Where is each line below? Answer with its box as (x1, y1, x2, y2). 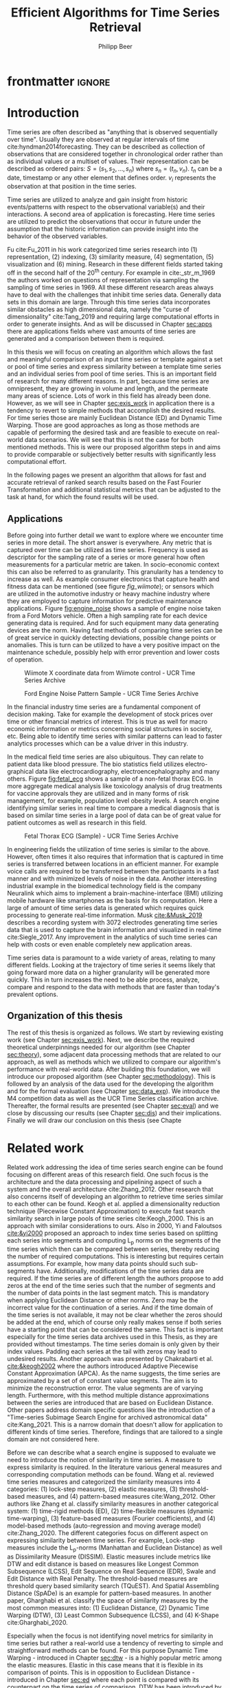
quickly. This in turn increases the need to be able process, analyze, (7, 975, 200, 984)
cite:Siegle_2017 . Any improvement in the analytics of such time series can (7, 933, 218, 941)
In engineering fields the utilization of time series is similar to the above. (7, 845, 211, 853)
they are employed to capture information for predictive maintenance (7, 597, 203, 605)
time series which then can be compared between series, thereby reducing (7, 1245, 220, 1254)
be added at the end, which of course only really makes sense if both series (7, 1318, 222, 1327)
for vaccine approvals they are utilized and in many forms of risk (7, 789, 189, 797)
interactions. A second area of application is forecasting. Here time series (7, 210, 215, 218)
